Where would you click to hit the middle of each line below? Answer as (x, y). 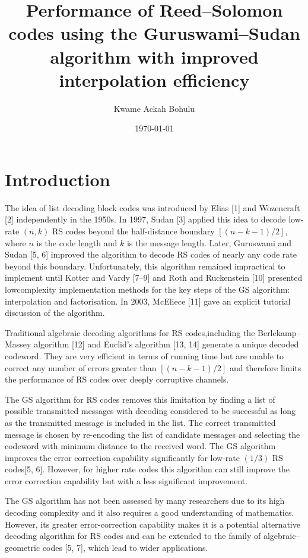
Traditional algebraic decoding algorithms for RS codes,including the (130, 332)
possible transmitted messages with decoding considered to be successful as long (150, 411)
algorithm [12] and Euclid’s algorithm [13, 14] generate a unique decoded (166, 344)
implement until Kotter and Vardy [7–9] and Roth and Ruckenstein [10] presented (154, 278)
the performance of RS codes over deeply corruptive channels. (117, 379)
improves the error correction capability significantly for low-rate (122, 457)
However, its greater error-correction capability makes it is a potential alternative (153, 524)
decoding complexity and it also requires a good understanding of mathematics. (150, 512)
